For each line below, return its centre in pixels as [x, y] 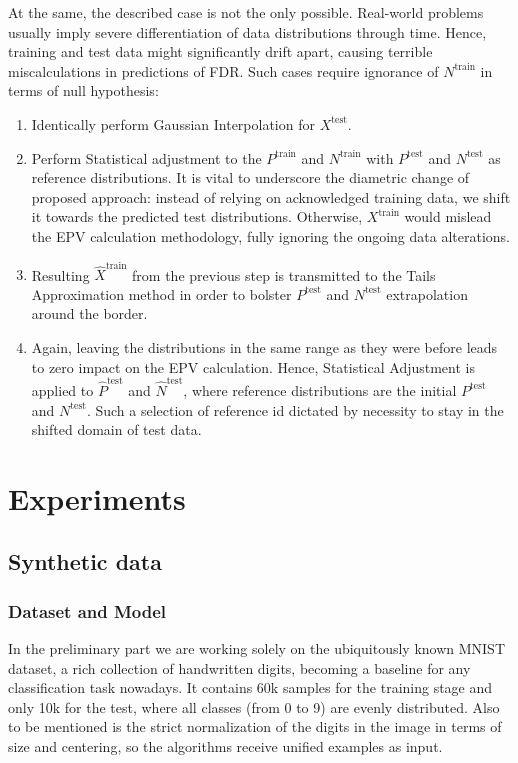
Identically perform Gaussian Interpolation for [173, 123]
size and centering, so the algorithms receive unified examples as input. [225, 746]
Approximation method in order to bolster [161, 293]
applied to [62, 389]
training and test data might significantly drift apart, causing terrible [220, 51]
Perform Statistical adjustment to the [146, 157]
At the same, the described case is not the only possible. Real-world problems [246, 12]
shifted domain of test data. [116, 429]
